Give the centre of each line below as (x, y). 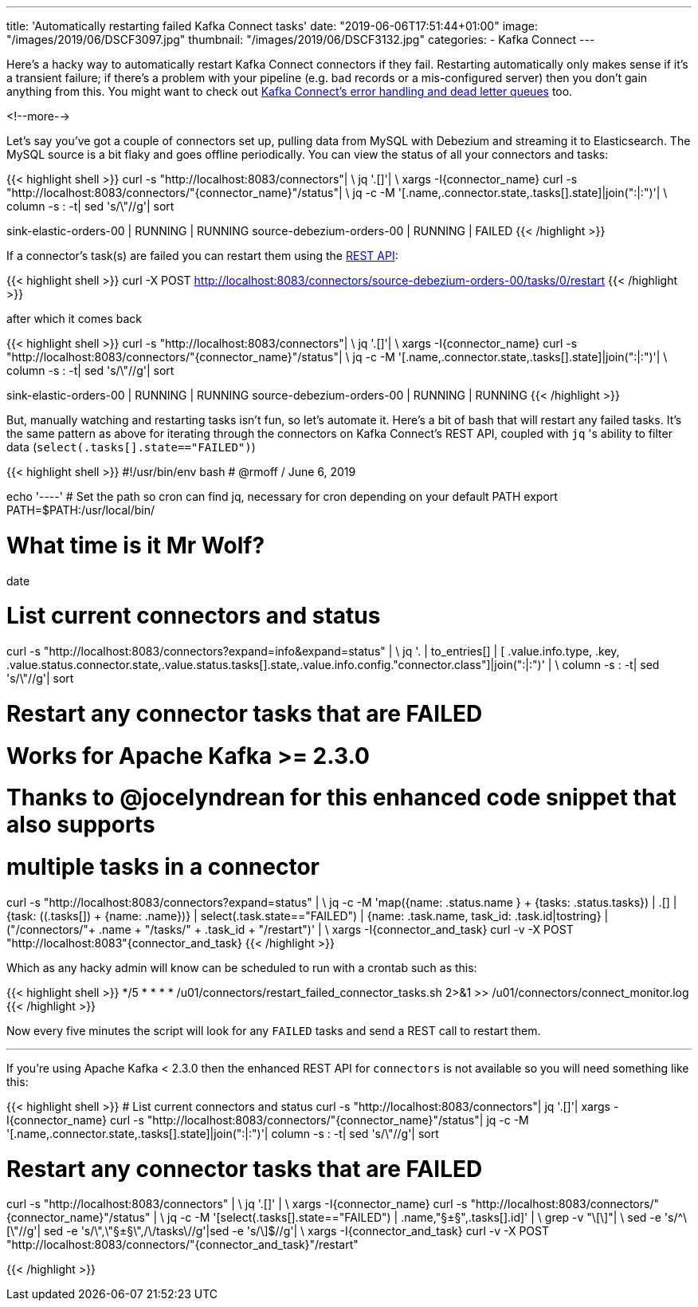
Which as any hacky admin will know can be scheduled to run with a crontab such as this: (242, 967)
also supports (81, 825)
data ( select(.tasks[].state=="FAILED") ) (131, 447)
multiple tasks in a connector (163, 867)
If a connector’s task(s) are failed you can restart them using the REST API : (202, 256)
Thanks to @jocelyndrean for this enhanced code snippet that (341, 798)
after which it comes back (75, 319)
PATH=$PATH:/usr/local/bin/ (80, 510)
